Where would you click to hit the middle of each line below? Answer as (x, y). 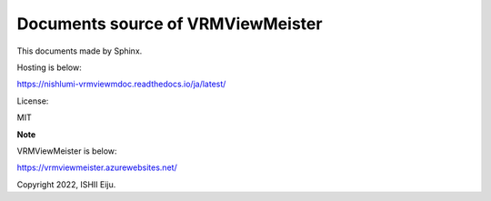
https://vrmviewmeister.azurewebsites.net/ (97, 167)
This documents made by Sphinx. (80, 51)
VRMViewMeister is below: (67, 151)
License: (33, 101)
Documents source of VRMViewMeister (170, 24)
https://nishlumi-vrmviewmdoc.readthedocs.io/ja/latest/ (121, 84)
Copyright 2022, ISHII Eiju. (66, 184)
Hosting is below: (49, 67)
